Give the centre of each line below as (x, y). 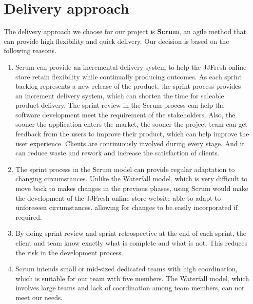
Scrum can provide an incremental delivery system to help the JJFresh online (131, 66)
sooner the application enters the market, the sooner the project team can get (131, 124)
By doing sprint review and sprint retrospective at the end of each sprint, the (131, 233)
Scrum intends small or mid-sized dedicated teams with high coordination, (126, 269)
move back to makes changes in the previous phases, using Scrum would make (132, 188)
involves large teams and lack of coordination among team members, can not (130, 288)
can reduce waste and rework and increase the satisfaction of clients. (117, 153)
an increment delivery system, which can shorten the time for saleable (120, 95)
